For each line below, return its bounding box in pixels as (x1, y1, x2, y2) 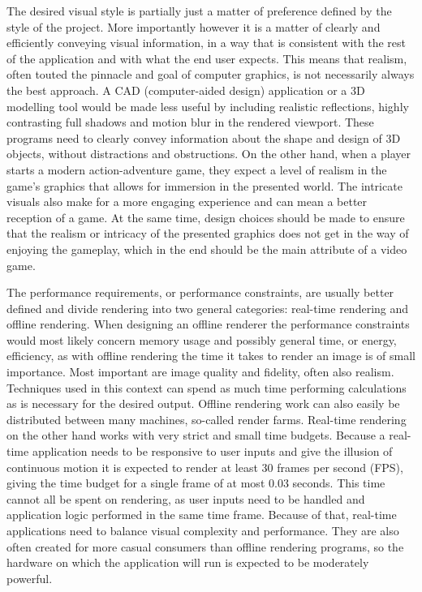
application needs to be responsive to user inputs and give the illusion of (32, 443, 393, 460)
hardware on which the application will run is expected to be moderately (6, 554, 369, 571)
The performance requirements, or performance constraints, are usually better (6, 284, 394, 301)
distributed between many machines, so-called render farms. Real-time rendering (6, 410, 407, 427)
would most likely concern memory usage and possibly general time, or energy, (6, 331, 397, 348)
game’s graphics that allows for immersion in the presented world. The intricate (6, 177, 403, 194)
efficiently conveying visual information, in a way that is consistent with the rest (6, 34, 407, 51)
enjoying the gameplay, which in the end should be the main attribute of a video (6, 240, 407, 257)
